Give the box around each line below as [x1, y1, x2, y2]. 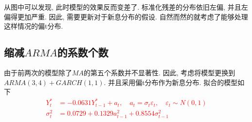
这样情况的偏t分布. [4, 21, 63, 31]
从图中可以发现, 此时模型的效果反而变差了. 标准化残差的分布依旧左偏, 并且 [4, 2, 241, 12]
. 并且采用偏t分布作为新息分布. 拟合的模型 [104, 77, 238, 87]
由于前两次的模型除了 [4, 67, 72, 77]
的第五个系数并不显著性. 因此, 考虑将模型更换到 [84, 67, 235, 77]
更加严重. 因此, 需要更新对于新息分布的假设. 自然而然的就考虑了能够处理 [17, 11, 248, 21]
